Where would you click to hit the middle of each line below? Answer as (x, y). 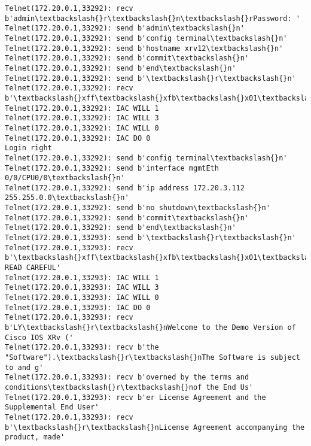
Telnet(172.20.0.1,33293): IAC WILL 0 (82, 298)
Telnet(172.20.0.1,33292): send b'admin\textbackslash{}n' (125, 28)
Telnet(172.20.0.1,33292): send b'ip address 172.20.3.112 (125, 188)
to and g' (24, 367)
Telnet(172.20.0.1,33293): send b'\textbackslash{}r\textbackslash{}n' (150, 238)
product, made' (35, 437)
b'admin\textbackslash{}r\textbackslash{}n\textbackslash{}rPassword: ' (153, 18)
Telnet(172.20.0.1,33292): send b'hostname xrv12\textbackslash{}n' (144, 48)
